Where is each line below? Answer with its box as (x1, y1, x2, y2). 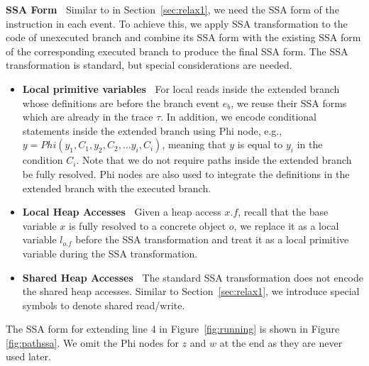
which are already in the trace (22, 109, 153, 124)
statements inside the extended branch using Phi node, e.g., (22, 123, 282, 138)
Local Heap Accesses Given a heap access (22, 204, 221, 219)
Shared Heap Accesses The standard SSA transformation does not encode (22, 270, 364, 284)
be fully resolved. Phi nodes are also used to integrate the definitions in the (22, 166, 350, 181)
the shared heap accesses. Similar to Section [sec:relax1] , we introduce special (22, 284, 360, 299)
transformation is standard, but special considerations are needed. (6, 57, 292, 72)
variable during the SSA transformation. (22, 245, 198, 260)
